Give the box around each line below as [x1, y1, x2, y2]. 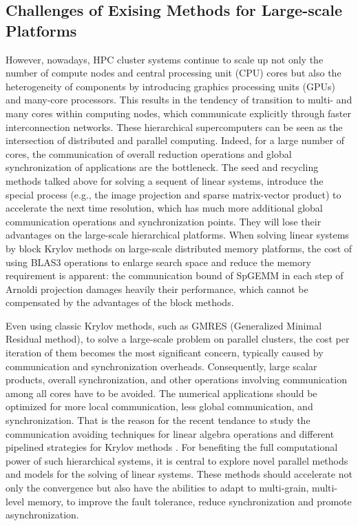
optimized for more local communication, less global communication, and [6, 399, 313, 414]
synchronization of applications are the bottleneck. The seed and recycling [6, 160, 319, 174]
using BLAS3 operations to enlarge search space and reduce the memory [6, 254, 311, 269]
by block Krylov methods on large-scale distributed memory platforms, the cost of [6, 241, 352, 255]
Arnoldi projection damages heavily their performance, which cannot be [6, 281, 308, 296]
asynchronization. [6, 507, 79, 522]
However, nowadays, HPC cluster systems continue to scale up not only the [6, 52, 324, 66]
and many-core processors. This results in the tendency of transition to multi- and [6, 92, 352, 107]
